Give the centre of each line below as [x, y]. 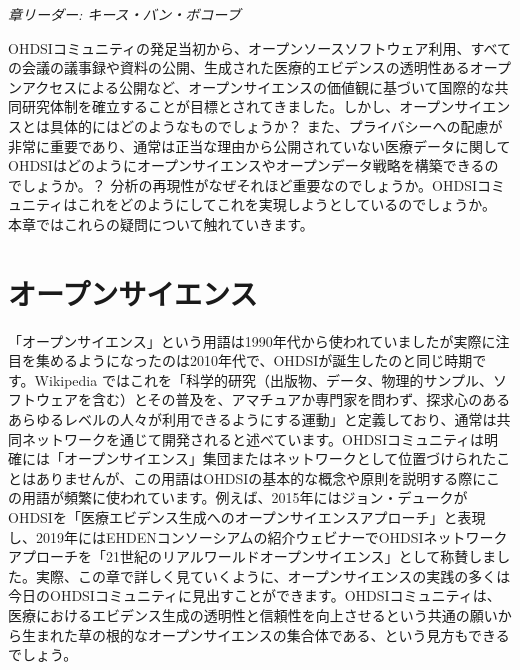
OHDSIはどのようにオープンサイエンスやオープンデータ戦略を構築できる [246, 165]
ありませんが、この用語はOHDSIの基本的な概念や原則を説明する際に [260, 477]
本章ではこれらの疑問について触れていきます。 [161, 223]
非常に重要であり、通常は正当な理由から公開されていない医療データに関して [259, 145]
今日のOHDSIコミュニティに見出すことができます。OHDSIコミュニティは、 [254, 595]
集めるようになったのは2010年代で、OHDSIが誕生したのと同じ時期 [254, 360]
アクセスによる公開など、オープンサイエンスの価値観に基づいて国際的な [258, 86]
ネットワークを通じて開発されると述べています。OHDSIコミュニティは [253, 438]
